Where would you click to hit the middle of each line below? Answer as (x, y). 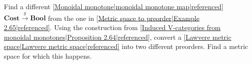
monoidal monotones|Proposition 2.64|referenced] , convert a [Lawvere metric (118, 37)
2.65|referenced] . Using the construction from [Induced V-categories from (112, 27)
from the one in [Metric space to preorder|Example (124, 18)
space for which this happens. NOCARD (63, 56)
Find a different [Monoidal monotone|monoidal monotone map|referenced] (114, 6)
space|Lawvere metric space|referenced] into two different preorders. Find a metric (126, 46)
